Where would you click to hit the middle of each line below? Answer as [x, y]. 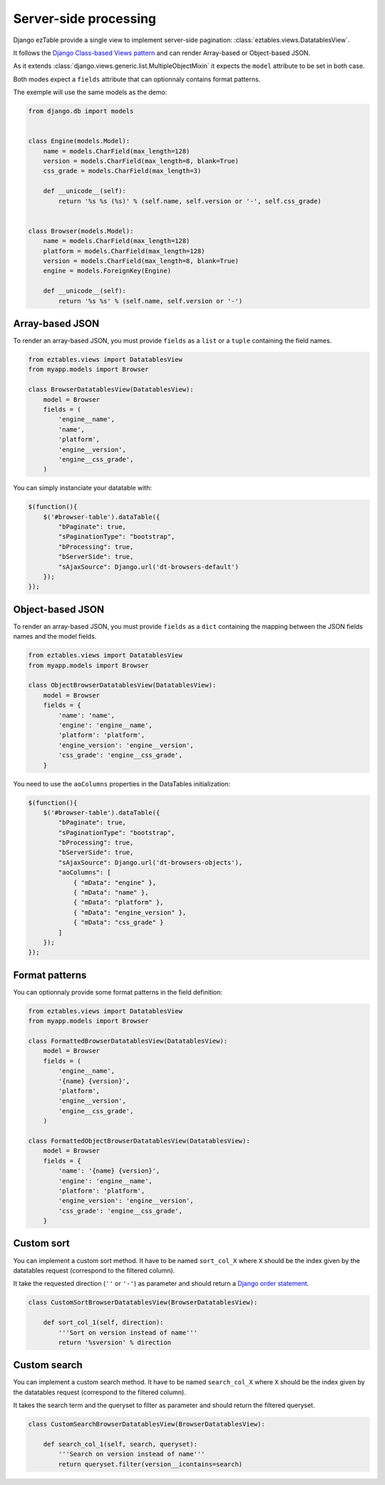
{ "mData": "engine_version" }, [130, 912]
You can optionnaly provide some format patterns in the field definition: [118, 992]
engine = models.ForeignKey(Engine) [107, 271]
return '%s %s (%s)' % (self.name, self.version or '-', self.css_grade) [190, 201]
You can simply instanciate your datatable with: [83, 488]
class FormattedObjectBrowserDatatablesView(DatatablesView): [139, 1141]
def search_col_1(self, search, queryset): [120, 1444]
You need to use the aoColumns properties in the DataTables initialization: [122, 784]
